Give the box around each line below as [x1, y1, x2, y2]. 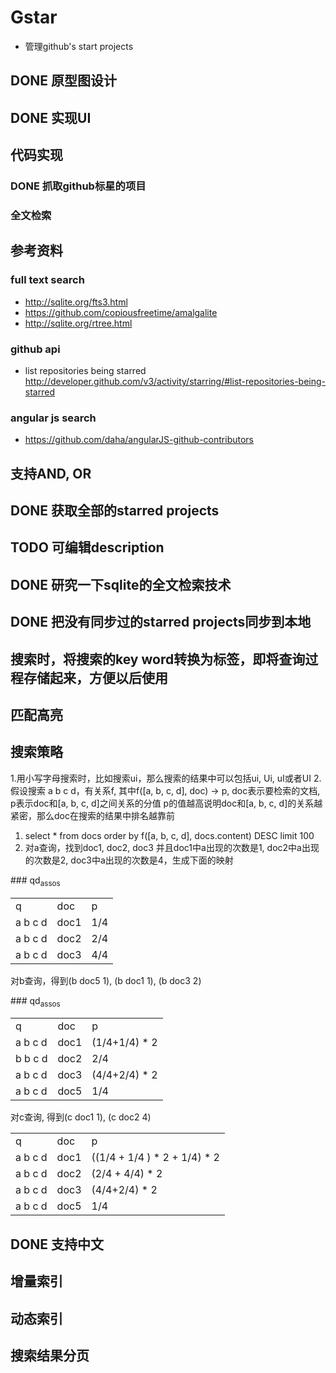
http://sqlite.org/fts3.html [24, 296, 128, 308]
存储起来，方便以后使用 [23, 669, 168, 686]
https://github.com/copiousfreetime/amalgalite [24, 306, 218, 318]
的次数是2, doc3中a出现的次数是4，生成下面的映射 [24, 854, 234, 866]
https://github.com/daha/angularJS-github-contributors [24, 434, 255, 446]
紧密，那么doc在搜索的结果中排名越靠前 [10, 809, 175, 821]
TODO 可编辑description [10, 539, 165, 556]
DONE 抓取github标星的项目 [10, 179, 147, 193]
